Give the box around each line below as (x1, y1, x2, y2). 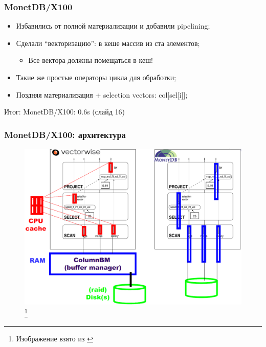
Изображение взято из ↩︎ (16, 333, 93, 343)
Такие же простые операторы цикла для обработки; (16, 72, 176, 82)
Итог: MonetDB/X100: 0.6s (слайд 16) (4, 106, 125, 117)
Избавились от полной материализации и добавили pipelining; (16, 20, 210, 31)
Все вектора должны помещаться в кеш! (28, 55, 153, 65)
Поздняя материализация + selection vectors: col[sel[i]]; (16, 89, 188, 100)
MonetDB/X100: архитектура (4, 128, 126, 141)
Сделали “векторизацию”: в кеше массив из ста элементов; (16, 37, 200, 48)
